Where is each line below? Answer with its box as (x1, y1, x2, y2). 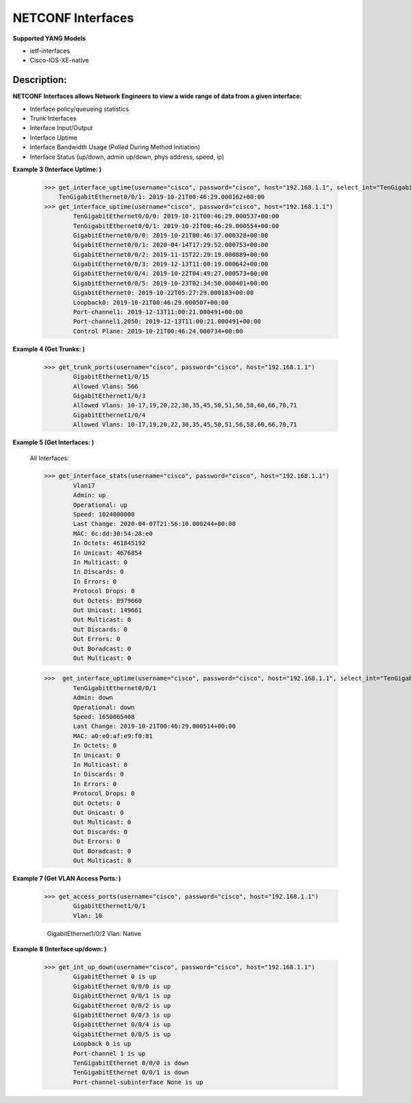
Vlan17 (73, 481, 95, 490)
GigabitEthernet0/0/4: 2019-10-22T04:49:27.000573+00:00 (73, 270, 269, 277)
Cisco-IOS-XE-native (29, 56, 89, 64)
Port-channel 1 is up (73, 1050, 146, 1057)
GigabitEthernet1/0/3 (73, 392, 146, 400)
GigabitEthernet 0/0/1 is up (73, 992, 171, 1000)
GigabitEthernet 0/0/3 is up (73, 1011, 171, 1019)
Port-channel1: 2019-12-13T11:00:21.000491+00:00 (73, 308, 243, 316)
